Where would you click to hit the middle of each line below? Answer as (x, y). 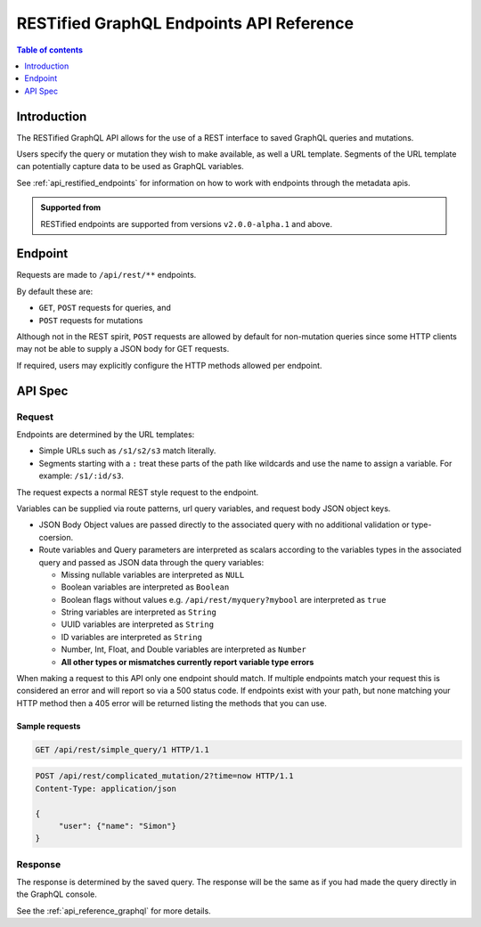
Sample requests (49, 726)
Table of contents (50, 50)
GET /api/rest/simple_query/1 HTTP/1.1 (122, 749)
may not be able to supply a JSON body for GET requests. (123, 349)
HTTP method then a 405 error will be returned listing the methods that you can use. (171, 703)
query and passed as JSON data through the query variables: (151, 562)
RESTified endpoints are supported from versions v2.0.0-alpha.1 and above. (187, 224)
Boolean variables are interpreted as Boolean (145, 587)
